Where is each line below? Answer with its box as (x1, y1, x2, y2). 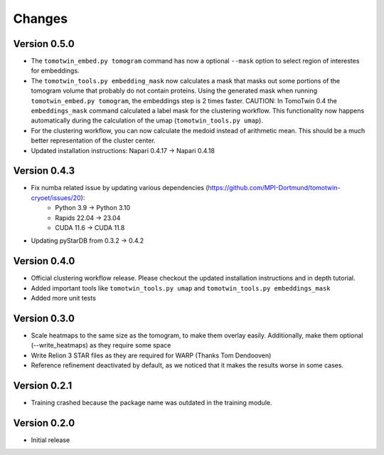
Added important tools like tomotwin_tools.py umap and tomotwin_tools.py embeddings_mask (31, 283, 331, 292)
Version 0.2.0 (13, 417, 75, 429)
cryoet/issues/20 (31, 193, 81, 202)
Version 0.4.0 (13, 255, 75, 267)
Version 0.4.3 (13, 164, 75, 177)
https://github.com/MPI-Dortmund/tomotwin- (208, 184, 341, 192)
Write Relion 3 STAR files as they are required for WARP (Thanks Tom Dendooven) (31, 351, 272, 360)
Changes (13, 11, 68, 26)
